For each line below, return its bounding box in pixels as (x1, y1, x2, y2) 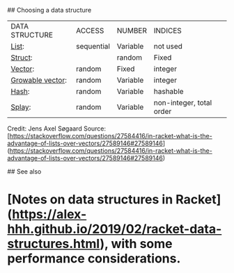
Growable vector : (10, 76, 68, 85)
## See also (7, 167, 42, 176)
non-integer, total (153, 98, 212, 107)
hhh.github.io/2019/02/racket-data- (7, 222, 222, 237)
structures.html (7, 236, 100, 252)
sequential (75, 42, 110, 51)
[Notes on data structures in (7, 192, 173, 208)
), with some (100, 236, 173, 252)
